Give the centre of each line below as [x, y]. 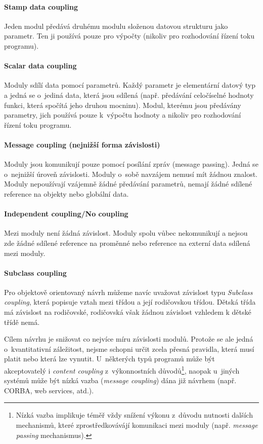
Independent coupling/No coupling [66, 214]
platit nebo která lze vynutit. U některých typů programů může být [109, 359]
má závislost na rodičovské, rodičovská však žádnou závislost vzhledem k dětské [128, 312]
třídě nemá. [22, 322]
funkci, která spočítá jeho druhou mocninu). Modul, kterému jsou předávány [123, 105]
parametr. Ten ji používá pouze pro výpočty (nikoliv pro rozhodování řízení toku [129, 36]
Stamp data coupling [41, 6]
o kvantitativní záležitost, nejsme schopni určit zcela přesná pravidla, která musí [129, 348]
